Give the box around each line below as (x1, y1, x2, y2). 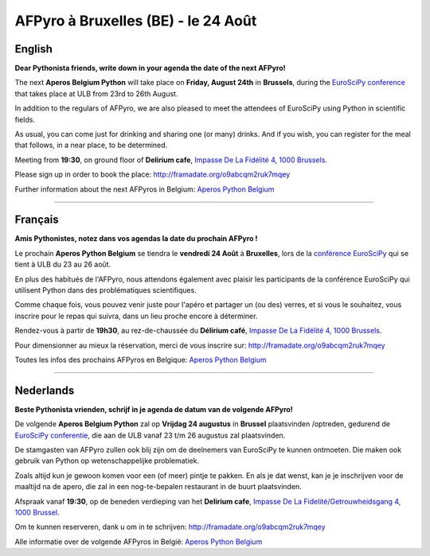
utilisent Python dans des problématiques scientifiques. (14, 286, 197, 295)
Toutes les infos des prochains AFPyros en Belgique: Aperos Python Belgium (14, 355, 267, 364)
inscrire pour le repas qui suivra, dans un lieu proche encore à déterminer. (14, 311, 258, 321)
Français (14, 213, 59, 227)
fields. (14, 115, 36, 124)
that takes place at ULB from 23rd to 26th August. (14, 88, 178, 99)
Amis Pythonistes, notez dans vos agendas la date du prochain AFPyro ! (14, 234, 258, 243)
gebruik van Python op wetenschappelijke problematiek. (14, 456, 199, 465)
